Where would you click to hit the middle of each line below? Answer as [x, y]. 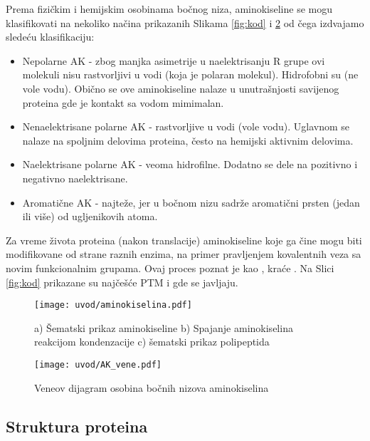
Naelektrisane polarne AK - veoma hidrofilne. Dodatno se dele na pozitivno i [190, 164]
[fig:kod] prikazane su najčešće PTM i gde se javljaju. [122, 282]
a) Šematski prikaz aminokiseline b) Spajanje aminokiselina [164, 327]
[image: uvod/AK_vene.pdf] [98, 364]
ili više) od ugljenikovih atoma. [90, 216]
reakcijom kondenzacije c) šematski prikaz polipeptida [152, 342]
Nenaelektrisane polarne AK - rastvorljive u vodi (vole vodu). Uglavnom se [186, 126]
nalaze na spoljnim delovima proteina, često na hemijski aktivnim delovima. [188, 140]
